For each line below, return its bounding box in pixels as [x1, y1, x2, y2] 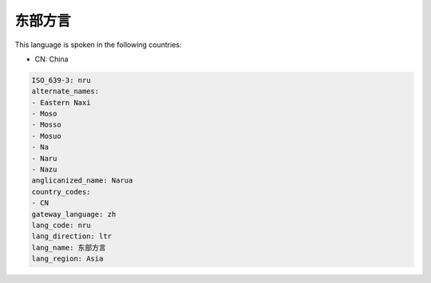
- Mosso [31, 120, 61, 129]
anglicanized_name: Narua [31, 176, 133, 185]
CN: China [34, 54, 69, 64]
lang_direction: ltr [31, 232, 112, 241]
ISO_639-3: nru [31, 76, 91, 85]
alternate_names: [31, 87, 100, 96]
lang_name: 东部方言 [31, 243, 107, 252]
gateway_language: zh [31, 210, 117, 218]
